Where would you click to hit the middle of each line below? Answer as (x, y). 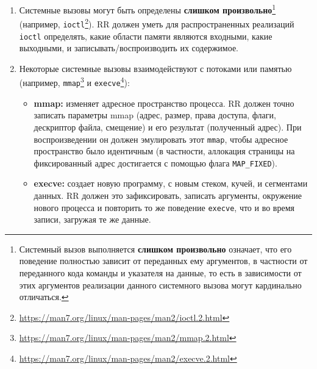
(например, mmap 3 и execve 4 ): (74, 82)
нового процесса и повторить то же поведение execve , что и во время (164, 207)
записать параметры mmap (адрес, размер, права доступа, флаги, (155, 115)
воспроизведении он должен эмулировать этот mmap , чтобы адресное (161, 139)
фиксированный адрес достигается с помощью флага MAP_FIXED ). (155, 163)
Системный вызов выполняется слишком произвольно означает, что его (155, 249)
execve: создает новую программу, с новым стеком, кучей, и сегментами (171, 183)
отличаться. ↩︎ (44, 297)
